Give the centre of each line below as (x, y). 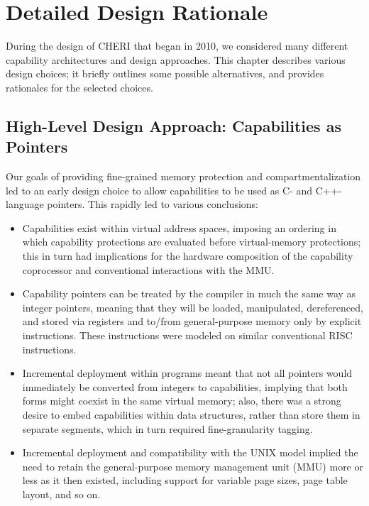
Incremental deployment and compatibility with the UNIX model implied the (190, 452)
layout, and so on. (61, 494)
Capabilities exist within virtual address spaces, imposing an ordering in (179, 227)
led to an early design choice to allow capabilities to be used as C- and (159, 190)
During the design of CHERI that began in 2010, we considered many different (177, 46)
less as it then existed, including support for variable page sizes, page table (185, 480)
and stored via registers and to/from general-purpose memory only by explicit (192, 321)
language (25, 204)
